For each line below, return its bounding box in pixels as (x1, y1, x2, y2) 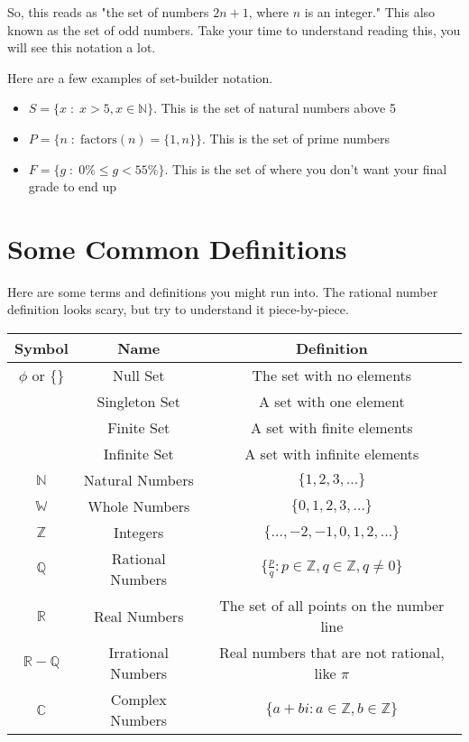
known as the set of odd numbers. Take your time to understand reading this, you (7, 20, 461, 39)
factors (79, 133, 117, 146)
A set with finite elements (250, 417, 413, 439)
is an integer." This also (304, 3, 436, 21)
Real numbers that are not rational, (218, 642, 445, 663)
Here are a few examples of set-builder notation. (7, 68, 273, 87)
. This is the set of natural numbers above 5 (153, 98, 396, 117)
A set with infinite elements (244, 443, 419, 465)
